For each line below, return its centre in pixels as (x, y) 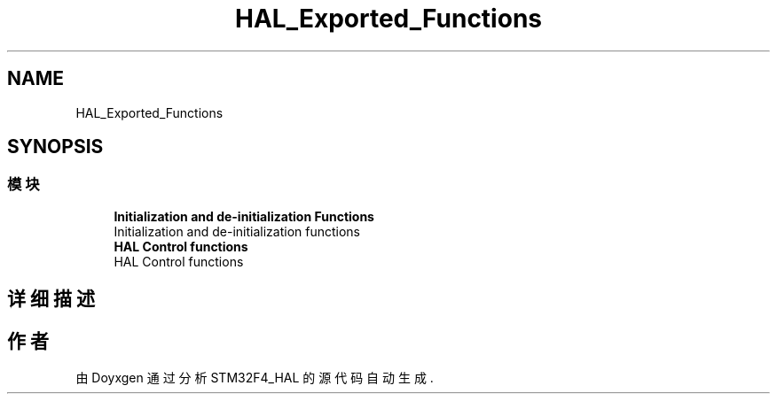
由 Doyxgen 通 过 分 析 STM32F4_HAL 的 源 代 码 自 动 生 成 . (255, 378)
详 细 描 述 (51, 299)
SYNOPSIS (55, 147)
